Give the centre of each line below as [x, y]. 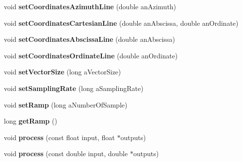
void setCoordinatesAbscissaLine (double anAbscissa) [89, 39]
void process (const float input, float [59, 137]
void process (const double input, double [66, 153]
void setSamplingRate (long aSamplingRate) [74, 88]
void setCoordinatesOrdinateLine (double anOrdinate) [91, 55]
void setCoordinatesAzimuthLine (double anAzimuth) [90, 6]
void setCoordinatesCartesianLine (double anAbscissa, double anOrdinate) [121, 23]
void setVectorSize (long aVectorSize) [63, 72]
